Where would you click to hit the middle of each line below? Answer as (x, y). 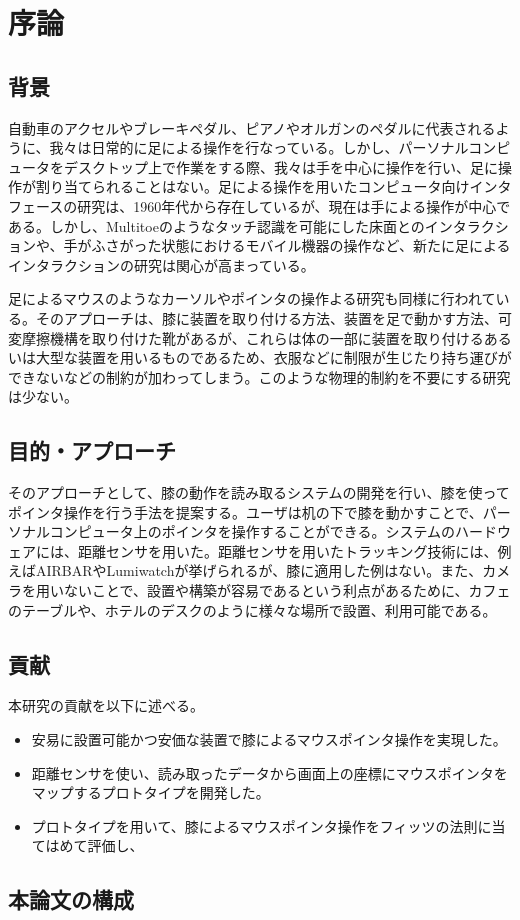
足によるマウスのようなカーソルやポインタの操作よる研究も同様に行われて (252, 298)
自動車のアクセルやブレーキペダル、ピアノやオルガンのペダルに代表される (252, 127)
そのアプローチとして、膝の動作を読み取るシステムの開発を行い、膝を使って (259, 492)
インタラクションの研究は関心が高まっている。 (161, 264)
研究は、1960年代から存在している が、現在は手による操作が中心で (294, 205)
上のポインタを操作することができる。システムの (294, 531)
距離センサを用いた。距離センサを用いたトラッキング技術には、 (287, 550)
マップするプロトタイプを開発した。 (150, 792)
